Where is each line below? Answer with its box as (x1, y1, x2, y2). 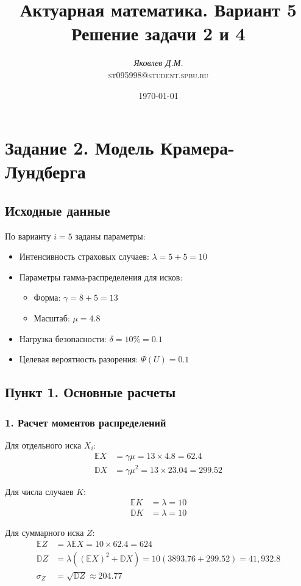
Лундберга (5, 159, 86, 184)
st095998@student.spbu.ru (108, 68, 209, 81)
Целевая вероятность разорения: (19, 353, 138, 365)
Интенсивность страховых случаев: (19, 250, 149, 263)
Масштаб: (34, 312, 70, 324)
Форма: (34, 291, 61, 304)
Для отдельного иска (5, 438, 82, 451)
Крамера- (160, 135, 235, 160)
